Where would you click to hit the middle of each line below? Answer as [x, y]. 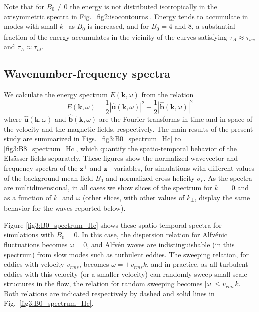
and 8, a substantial [205, 26]
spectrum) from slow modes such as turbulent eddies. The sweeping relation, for [126, 254]
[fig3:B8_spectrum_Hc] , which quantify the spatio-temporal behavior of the [121, 148]
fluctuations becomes [36, 244]
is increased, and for [118, 26]
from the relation [168, 95]
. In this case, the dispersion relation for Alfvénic [153, 235]
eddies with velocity [34, 264]
